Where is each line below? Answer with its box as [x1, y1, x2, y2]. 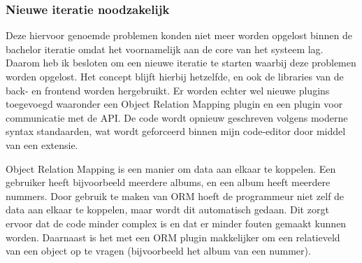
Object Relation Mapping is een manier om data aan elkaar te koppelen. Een [6, 161, 336, 176]
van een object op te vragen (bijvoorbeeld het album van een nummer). [6, 243, 311, 258]
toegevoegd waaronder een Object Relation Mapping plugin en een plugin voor [6, 97, 343, 111]
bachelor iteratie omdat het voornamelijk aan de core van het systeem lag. [6, 41, 324, 56]
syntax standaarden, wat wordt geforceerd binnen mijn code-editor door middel [6, 124, 346, 138]
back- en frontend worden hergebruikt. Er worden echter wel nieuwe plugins [6, 83, 330, 97]
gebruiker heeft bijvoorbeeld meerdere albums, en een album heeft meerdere [6, 175, 331, 190]
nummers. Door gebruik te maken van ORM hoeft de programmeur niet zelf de [6, 188, 345, 203]
